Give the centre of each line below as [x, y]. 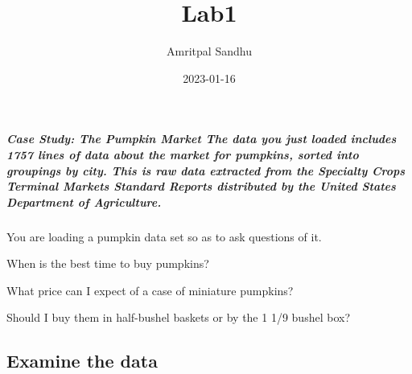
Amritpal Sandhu [209, 51]
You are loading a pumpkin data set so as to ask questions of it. [164, 236]
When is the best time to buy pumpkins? [108, 263]
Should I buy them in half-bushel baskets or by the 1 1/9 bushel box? [178, 317]
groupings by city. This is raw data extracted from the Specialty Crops [206, 170]
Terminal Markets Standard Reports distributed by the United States [201, 186]
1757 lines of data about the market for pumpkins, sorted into [183, 154]
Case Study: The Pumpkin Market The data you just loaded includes [202, 139]
